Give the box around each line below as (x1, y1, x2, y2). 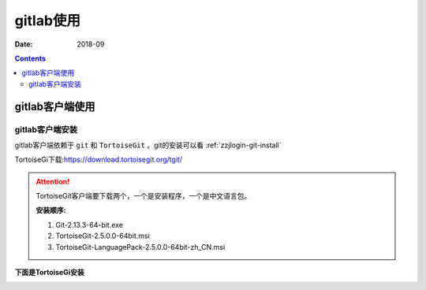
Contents (14, 54, 47, 63)
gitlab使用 (14, 12, 81, 29)
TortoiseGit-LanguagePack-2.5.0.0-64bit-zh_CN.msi (55, 242, 226, 251)
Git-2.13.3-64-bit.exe (55, 220, 124, 229)
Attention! (35, 177, 70, 186)
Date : (14, 39, 33, 49)
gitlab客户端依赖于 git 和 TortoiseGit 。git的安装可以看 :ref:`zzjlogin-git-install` (14, 140, 282, 150)
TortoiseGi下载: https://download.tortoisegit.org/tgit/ (14, 154, 183, 165)
